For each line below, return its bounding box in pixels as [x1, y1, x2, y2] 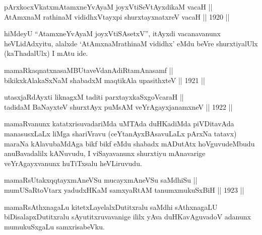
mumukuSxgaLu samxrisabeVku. [4, 221, 105, 231]
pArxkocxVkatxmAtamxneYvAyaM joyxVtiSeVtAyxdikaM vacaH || [4, 2, 213, 12]
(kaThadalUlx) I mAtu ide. [4, 48, 88, 58]
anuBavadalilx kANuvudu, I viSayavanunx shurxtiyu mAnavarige [4, 148, 206, 159]
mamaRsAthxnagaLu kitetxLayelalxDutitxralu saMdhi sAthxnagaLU [4, 201, 218, 212]
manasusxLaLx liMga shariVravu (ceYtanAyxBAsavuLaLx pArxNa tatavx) [4, 128, 237, 138]
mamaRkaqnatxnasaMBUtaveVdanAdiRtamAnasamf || [4, 64, 173, 75]
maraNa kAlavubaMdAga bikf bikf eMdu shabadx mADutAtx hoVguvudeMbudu [4, 138, 255, 148]
